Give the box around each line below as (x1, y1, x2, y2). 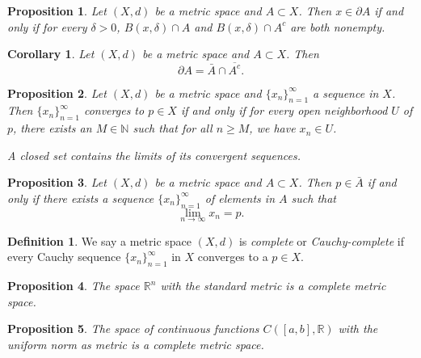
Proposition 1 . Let (7, 2, 107, 19)
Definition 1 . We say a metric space (7, 232, 192, 249)
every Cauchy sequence (7, 248, 121, 265)
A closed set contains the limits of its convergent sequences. (7, 146, 301, 163)
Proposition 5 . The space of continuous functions (7, 320, 259, 337)
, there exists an (13, 120, 92, 137)
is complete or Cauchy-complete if (238, 232, 404, 249)
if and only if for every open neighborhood (180, 102, 388, 119)
